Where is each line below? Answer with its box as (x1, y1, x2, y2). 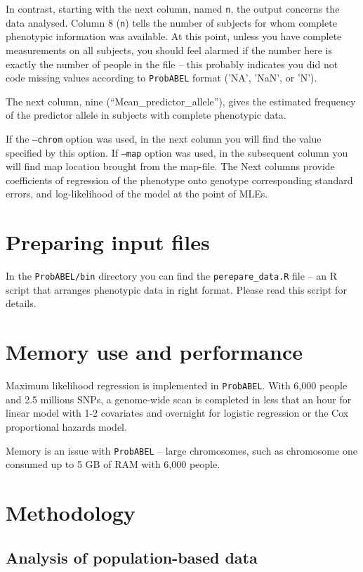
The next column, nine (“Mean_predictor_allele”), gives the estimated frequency (6, 93, 356, 108)
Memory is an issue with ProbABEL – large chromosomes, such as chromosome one (6, 443, 357, 457)
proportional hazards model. (6, 419, 127, 434)
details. (6, 296, 37, 311)
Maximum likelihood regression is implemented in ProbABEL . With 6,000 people (6, 378, 348, 393)
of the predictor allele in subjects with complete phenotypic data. (6, 108, 286, 122)
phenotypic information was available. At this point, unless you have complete (6, 29, 342, 44)
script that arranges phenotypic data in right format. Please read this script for (6, 282, 347, 297)
